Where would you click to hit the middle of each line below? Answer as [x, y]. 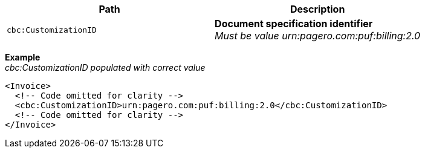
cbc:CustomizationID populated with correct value [105, 67]
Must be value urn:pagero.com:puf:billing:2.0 [318, 36]
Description [317, 9]
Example [23, 57]
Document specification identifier [294, 24]
